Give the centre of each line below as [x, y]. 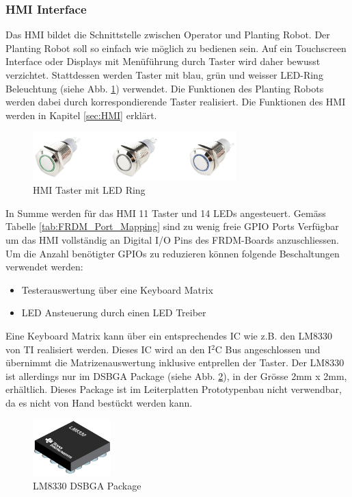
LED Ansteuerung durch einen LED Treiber [114, 313]
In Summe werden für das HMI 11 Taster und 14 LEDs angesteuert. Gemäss [166, 213]
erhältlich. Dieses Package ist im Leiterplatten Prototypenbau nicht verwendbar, [174, 389]
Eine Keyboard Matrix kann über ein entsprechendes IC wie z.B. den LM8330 [169, 336]
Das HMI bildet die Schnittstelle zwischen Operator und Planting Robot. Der [168, 35]
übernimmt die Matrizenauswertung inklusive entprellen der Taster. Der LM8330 [175, 362]
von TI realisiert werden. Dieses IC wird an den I [109, 349]
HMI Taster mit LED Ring [89, 190]
